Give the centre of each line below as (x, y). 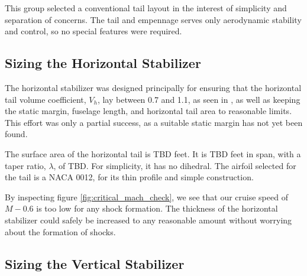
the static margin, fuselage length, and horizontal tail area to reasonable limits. (148, 111)
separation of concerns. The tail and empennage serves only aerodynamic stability (153, 19)
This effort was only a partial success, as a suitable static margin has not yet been (154, 122)
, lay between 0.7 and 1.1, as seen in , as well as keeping (199, 99)
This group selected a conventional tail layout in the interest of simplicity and (146, 8)
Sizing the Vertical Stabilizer (95, 263)
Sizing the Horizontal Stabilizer (103, 63)
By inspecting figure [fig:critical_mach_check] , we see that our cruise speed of (146, 197)
